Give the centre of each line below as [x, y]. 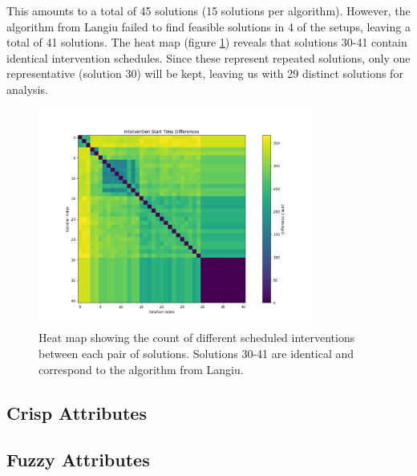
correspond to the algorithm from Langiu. [141, 369]
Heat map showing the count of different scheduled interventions [197, 338]
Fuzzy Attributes [78, 460]
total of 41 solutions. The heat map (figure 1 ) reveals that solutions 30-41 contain [207, 42]
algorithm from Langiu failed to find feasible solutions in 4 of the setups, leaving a [208, 26]
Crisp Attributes [77, 412]
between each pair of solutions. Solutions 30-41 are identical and [196, 354]
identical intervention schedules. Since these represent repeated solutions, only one [208, 57]
